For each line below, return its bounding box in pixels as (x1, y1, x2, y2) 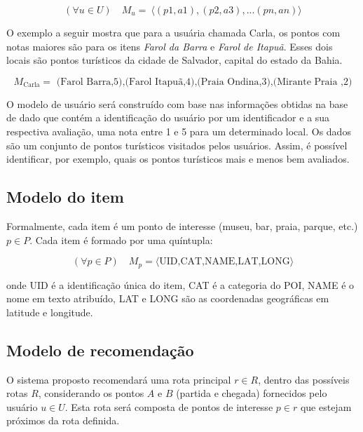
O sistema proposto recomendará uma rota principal (6, 372, 231, 386)
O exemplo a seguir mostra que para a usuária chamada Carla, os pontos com (6, 25, 341, 39)
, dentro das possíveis (258, 372, 350, 386)
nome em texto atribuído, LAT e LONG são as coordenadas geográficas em (6, 291, 329, 306)
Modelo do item (6, 186, 124, 208)
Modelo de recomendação (6, 339, 194, 360)
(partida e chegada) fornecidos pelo (176, 386, 327, 400)
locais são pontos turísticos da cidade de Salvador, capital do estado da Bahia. (6, 53, 343, 67)
